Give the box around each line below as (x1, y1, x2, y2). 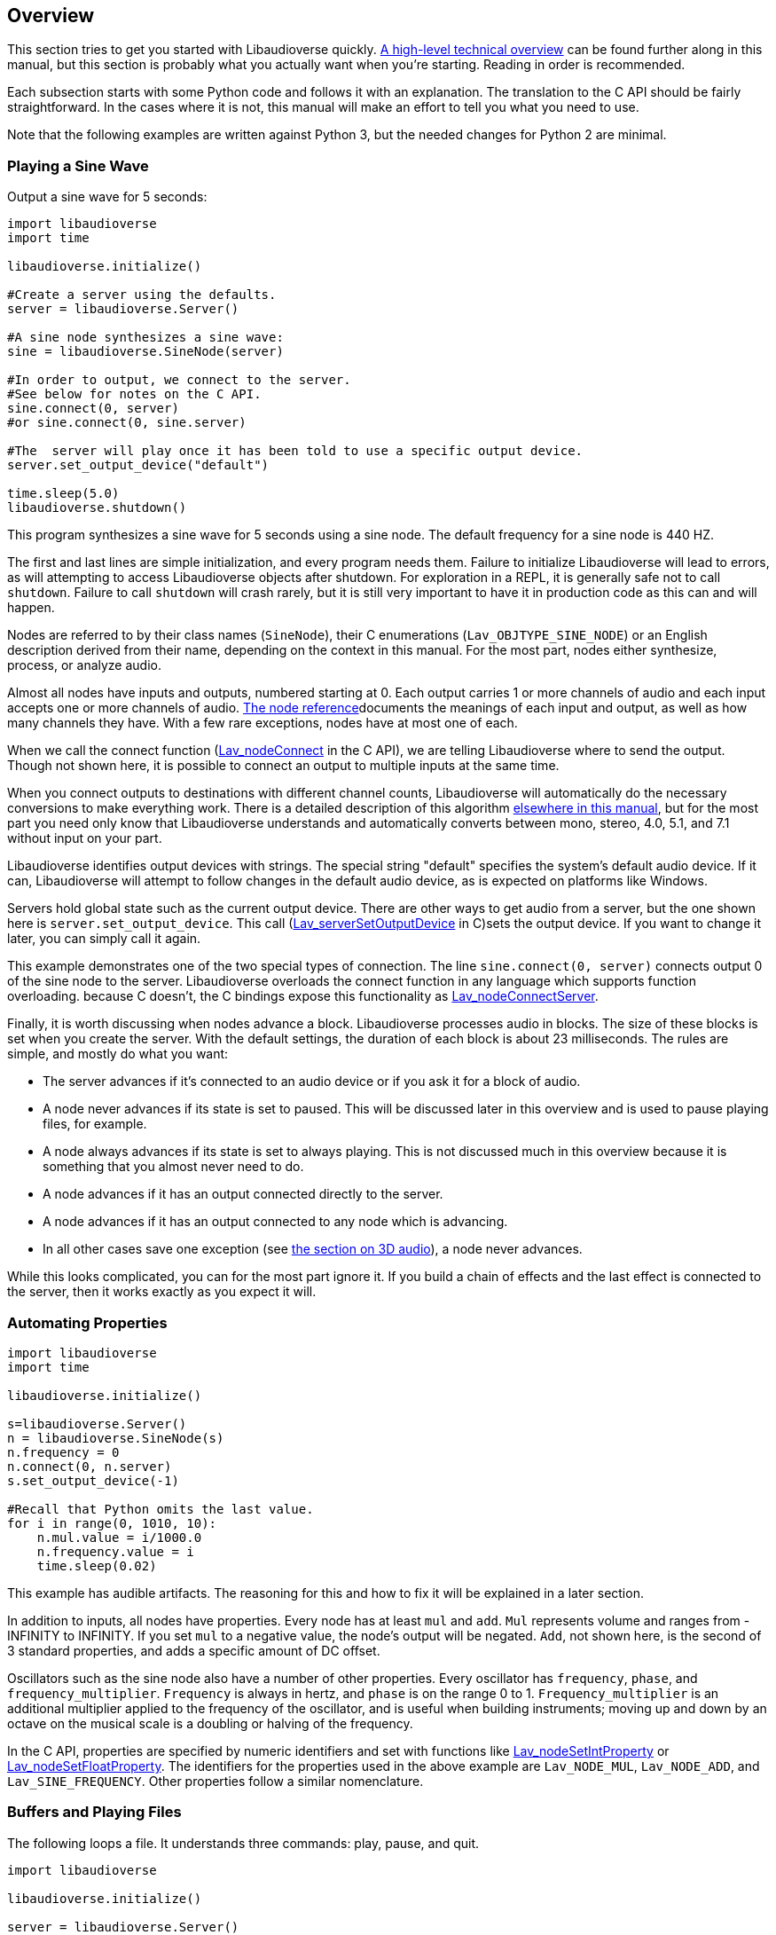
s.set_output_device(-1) (7, 1473, 179, 1488)
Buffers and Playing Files (7, 1803, 182, 1821)
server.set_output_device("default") (7, 458, 270, 473)
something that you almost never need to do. (43, 1159, 304, 1175)
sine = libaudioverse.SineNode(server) (7, 344, 284, 359)
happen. (7, 600, 55, 616)
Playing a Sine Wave (7, 156, 149, 175)
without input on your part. (7, 830, 162, 846)
